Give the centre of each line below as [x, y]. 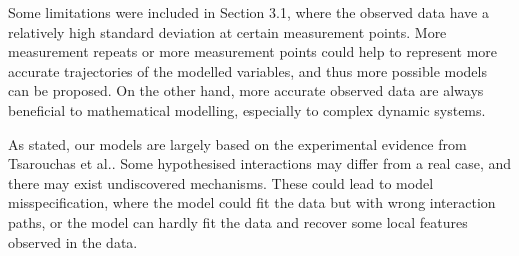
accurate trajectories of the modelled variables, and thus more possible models [247, 70]
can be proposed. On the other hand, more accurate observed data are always [246, 90]
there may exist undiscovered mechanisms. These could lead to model [221, 182]
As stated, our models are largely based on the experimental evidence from [237, 143]
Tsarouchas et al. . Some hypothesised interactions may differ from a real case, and [260, 163]
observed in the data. [73, 241]
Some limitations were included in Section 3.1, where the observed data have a [248, 12]
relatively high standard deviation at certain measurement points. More [227, 31]
